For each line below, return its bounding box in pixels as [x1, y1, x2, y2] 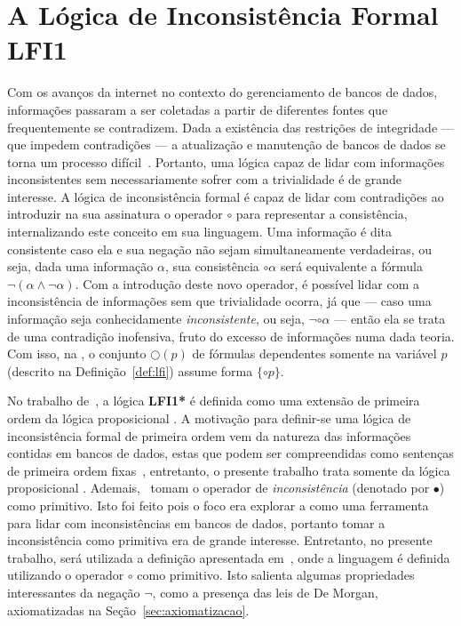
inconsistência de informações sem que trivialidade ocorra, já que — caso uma [7, 292, 432, 310]
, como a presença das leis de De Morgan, [152, 582, 378, 601]
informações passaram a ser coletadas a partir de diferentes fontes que [7, 100, 388, 118]
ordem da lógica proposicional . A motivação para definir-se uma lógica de [7, 409, 411, 427]
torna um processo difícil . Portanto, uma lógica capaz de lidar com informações [7, 152, 445, 171]
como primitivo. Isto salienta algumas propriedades [137, 566, 415, 584]
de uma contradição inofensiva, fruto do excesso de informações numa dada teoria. [7, 326, 455, 345]
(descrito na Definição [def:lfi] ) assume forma [7, 361, 253, 380]
